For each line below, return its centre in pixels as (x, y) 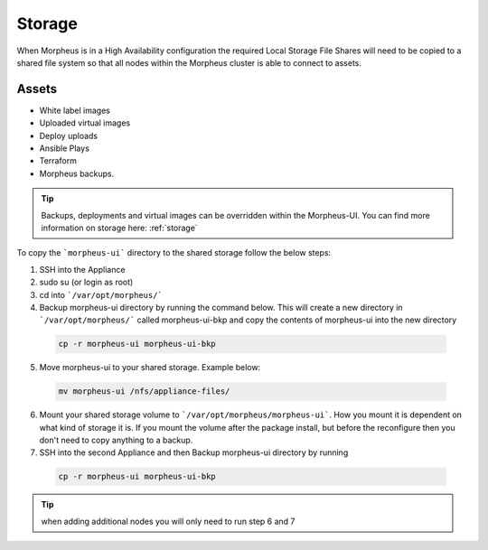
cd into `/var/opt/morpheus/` (101, 294)
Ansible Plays (65, 148)
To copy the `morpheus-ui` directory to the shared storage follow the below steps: (174, 253)
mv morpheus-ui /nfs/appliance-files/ (144, 392)
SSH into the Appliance (82, 269)
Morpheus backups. (77, 173)
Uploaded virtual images (85, 123)
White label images (75, 110)
